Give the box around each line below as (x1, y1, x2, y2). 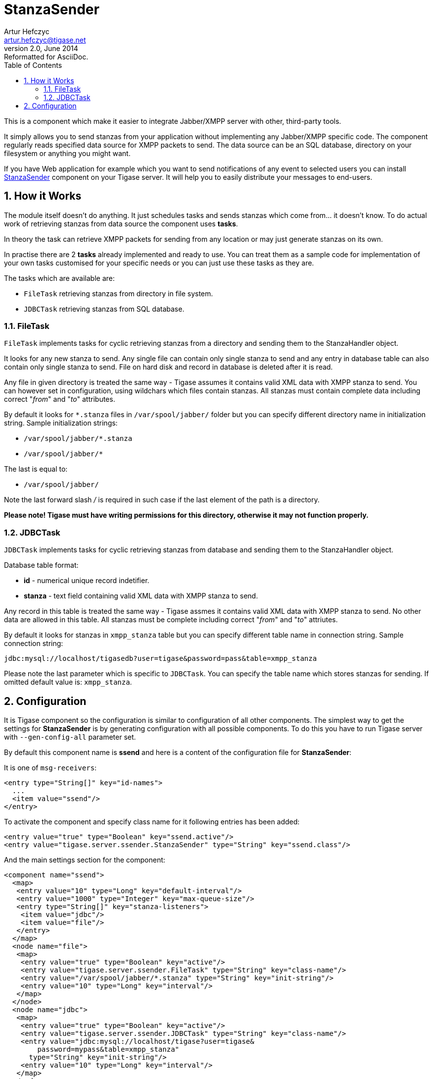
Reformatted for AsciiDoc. (4, 52, 89, 61)
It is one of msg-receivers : (4, 763, 97, 772)
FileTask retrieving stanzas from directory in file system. (24, 289, 213, 298)
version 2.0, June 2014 (4, 44, 78, 53)
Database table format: (4, 561, 79, 570)
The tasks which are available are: (4, 273, 115, 282)
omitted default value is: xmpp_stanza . (4, 678, 132, 687)
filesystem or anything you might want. (4, 149, 131, 158)
